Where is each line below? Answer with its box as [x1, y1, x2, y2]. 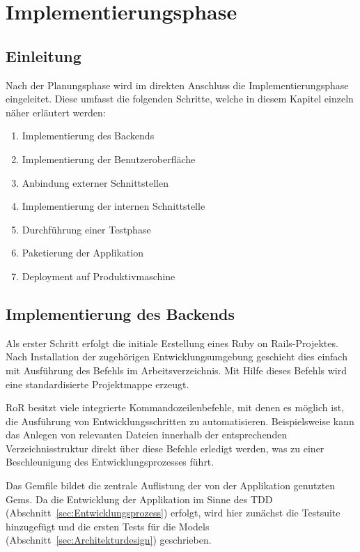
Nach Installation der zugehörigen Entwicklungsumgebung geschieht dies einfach [6, 349, 347, 364]
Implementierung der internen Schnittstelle [22, 199, 205, 213]
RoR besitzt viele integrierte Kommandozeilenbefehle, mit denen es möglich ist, [6, 400, 344, 415]
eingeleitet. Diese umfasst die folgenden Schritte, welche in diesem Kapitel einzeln [6, 91, 354, 106]
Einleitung [6, 45, 81, 66]
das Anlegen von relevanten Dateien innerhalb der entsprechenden [6, 427, 288, 442]
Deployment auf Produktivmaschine [22, 268, 175, 283]
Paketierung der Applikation [22, 245, 143, 260]
